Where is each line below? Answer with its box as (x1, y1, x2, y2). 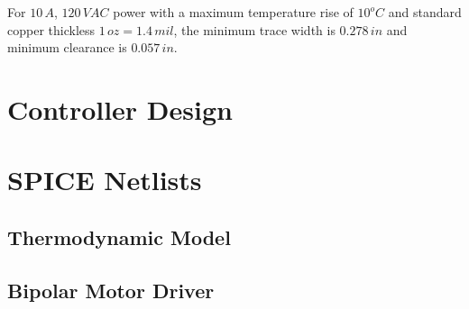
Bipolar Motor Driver (7, 276, 215, 304)
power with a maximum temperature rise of (113, 3, 354, 21)
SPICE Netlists (7, 161, 202, 198)
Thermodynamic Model (7, 223, 231, 250)
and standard (388, 3, 462, 21)
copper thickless (7, 20, 96, 39)
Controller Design (7, 90, 233, 127)
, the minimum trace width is (173, 20, 336, 39)
